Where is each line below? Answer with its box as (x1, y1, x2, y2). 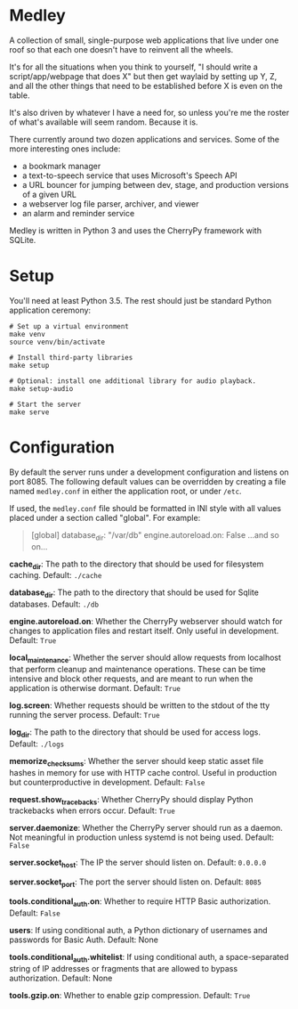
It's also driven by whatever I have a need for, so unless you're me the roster (9, 107, 290, 118)
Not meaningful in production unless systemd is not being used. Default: (9, 832, 274, 842)
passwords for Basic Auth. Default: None (9, 934, 158, 945)
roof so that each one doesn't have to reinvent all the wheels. (9, 44, 234, 54)
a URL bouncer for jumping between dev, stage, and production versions (21, 179, 289, 190)
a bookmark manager (21, 160, 101, 171)
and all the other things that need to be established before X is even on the (9, 80, 283, 91)
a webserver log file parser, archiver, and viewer (21, 198, 199, 209)
